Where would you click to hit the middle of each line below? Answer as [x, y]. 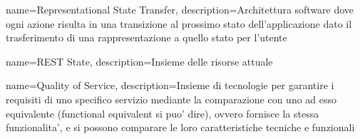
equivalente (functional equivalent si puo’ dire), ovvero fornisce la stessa [163, 113]
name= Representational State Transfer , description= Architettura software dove [180, 9]
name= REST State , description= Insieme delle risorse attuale [139, 61]
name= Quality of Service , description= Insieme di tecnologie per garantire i [170, 85]
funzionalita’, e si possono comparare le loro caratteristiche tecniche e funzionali [180, 127]
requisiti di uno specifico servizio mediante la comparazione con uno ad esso [171, 99]
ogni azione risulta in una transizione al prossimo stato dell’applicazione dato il [179, 23]
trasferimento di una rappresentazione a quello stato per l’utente [146, 37]
